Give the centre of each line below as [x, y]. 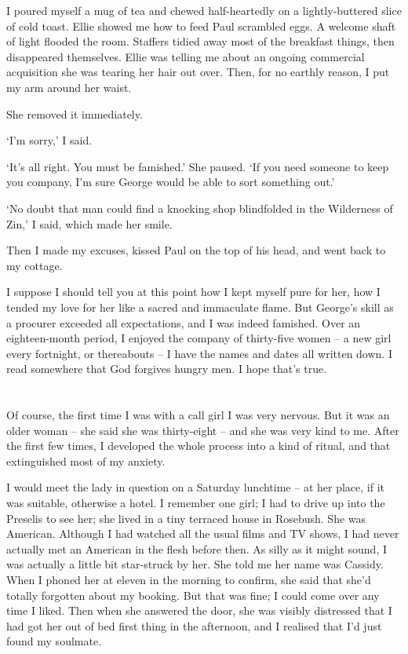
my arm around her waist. [69, 87]
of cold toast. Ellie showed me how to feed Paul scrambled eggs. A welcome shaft [201, 26]
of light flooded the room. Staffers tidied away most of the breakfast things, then [200, 41]
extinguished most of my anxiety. [86, 460]
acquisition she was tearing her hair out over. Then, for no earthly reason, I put [198, 72]
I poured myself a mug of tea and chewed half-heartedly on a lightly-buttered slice [204, 10]
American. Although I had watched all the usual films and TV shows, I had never [203, 533]
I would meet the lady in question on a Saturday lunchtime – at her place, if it [195, 487]
